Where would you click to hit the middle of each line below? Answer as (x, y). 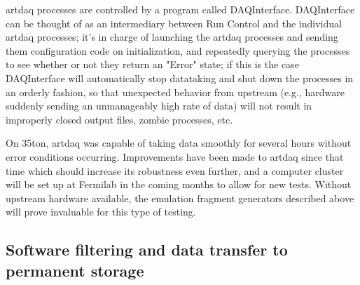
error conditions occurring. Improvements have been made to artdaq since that (175, 156)
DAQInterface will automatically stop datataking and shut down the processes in (180, 78)
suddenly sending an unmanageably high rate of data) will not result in (159, 106)
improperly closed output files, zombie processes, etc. (119, 119)
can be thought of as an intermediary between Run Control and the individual (174, 23)
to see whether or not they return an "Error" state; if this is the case (152, 64)
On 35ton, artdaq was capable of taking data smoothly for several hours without (179, 143)
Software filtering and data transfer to (147, 250)
